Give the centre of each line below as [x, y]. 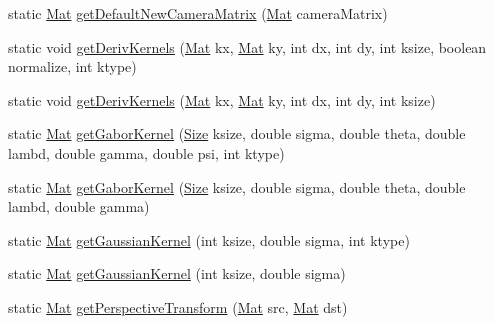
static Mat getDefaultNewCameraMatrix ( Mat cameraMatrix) [198, 13]
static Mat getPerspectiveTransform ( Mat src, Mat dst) [178, 306]
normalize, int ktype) [72, 66]
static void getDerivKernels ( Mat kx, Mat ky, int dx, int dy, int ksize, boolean [247, 46]
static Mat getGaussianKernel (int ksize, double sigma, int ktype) [209, 239]
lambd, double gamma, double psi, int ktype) [146, 152]
